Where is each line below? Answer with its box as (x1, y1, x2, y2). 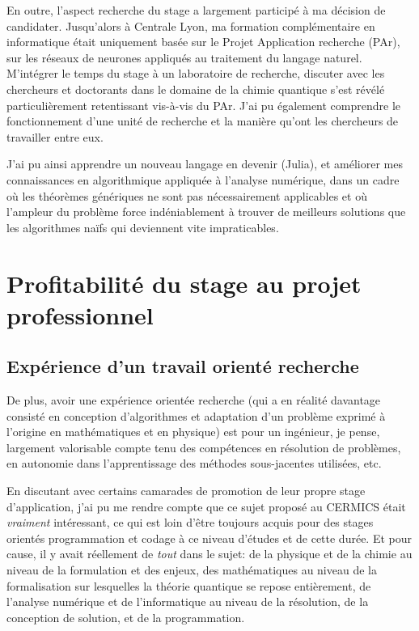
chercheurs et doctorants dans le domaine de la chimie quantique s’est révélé (6, 80, 385, 97)
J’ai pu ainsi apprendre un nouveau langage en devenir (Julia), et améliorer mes (6, 155, 403, 172)
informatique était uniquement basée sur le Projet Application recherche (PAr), (6, 33, 400, 50)
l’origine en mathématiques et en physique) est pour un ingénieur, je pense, (6, 423, 380, 440)
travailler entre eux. (6, 128, 104, 145)
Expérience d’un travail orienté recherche (6, 354, 359, 379)
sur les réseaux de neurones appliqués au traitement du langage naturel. (6, 49, 362, 66)
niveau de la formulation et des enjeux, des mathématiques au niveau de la (6, 561, 377, 578)
